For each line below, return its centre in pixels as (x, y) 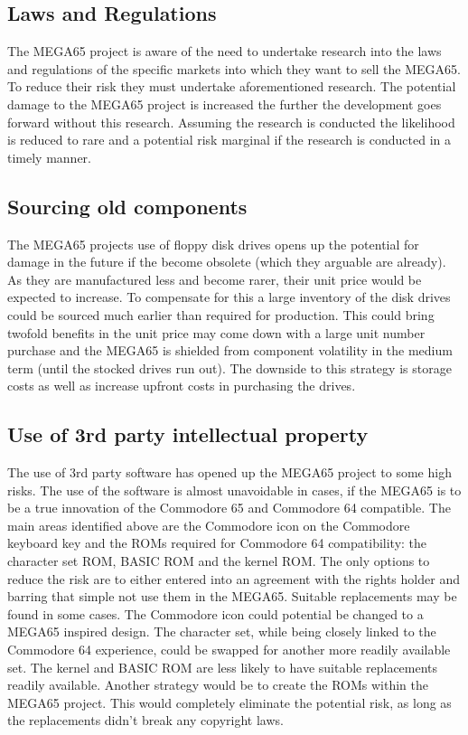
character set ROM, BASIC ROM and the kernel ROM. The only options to (219, 561)
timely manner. (49, 157)
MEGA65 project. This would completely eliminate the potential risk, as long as (229, 702)
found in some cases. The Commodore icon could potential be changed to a (215, 613)
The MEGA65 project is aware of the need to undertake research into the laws (225, 51)
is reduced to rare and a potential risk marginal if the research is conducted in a (229, 140)
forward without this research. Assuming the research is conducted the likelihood (231, 122)
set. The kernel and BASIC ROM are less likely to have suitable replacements (223, 667)
